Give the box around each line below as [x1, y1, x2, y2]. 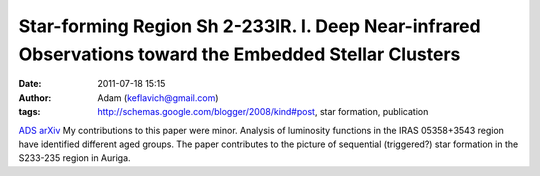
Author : [18, 91, 52, 104]
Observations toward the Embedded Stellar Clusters [18, 43, 461, 65]
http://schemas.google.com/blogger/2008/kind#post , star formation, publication [97, 106, 429, 118]
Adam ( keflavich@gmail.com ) [97, 91, 219, 104]
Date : [18, 78, 42, 90]
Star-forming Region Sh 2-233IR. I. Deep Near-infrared [18, 15, 481, 37]
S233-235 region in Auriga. [18, 152, 131, 164]
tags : [18, 106, 41, 118]
